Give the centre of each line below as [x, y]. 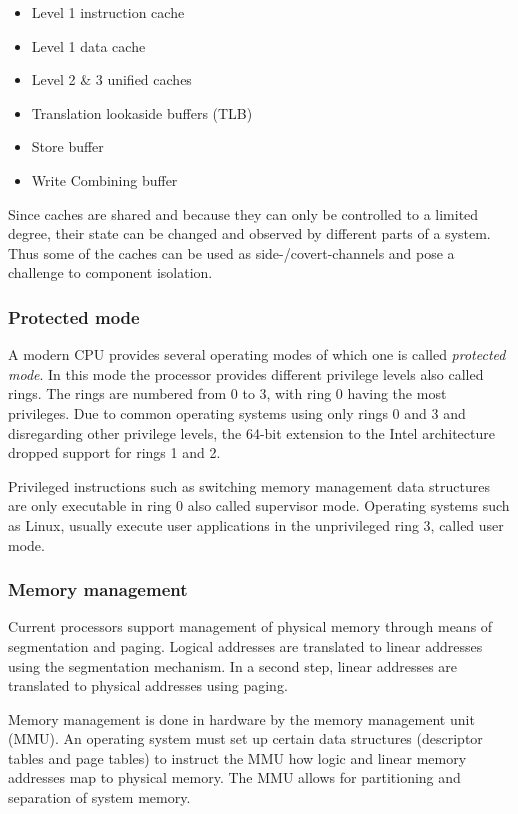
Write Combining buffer [104, 179]
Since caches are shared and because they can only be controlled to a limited [243, 213]
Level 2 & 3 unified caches [111, 79]
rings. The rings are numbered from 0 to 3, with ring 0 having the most [227, 393]
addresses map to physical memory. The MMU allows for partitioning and [234, 777]
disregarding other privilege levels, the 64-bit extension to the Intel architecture [251, 432]
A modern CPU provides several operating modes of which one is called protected [257, 354]
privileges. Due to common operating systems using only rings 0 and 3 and [237, 412]
